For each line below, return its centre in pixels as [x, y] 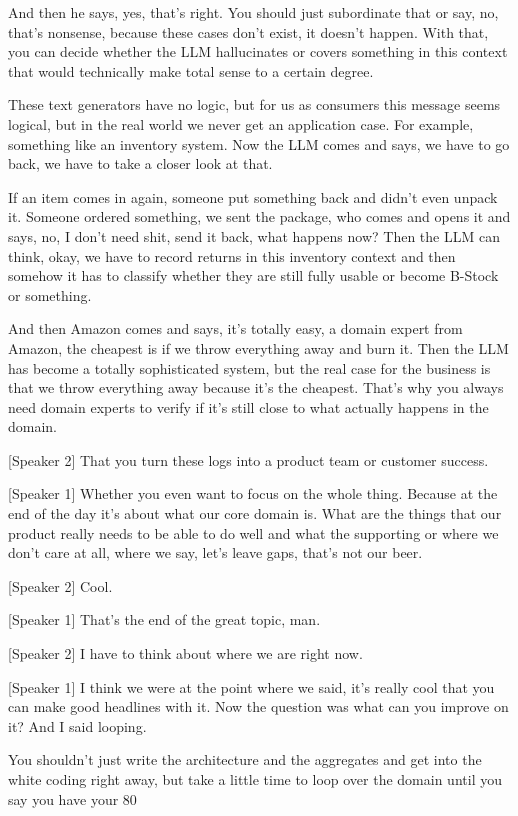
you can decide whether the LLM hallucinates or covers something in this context [258, 51]
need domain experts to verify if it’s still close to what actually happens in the [248, 406]
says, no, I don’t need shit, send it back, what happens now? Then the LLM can [254, 235]
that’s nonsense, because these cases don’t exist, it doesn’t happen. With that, [248, 31]
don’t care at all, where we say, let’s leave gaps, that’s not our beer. [215, 552]
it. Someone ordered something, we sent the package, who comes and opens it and [259, 216]
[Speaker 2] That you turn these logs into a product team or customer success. [248, 459]
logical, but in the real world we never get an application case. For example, [241, 123]
